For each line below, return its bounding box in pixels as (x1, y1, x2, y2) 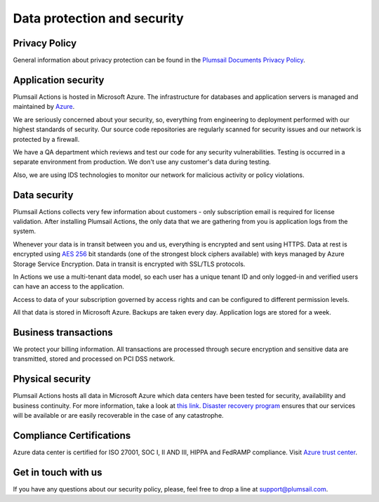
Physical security (13, 373, 91, 385)
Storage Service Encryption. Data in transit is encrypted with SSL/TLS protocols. (13, 260, 246, 268)
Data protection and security (13, 11, 184, 26)
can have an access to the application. (13, 282, 124, 291)
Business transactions (13, 326, 114, 338)
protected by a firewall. (13, 135, 80, 143)
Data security (13, 189, 74, 201)
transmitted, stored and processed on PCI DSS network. (13, 355, 175, 363)
